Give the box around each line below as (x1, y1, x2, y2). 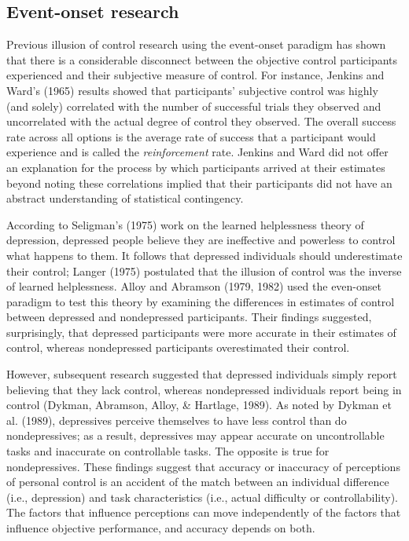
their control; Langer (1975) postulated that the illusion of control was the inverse (6, 262, 402, 279)
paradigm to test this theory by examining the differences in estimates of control (6, 293, 395, 309)
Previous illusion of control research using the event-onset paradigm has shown (6, 36, 386, 53)
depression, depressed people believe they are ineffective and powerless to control (6, 232, 396, 248)
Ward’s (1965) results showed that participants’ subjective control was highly (6, 82, 378, 98)
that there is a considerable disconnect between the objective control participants (6, 51, 398, 68)
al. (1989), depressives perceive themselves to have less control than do (6, 411, 347, 428)
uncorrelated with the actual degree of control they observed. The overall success (6, 113, 396, 130)
